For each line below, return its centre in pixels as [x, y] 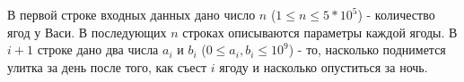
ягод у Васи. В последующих [87, 32]
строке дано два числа [98, 49]
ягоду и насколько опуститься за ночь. [324, 66]
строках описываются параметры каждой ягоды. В [320, 32]
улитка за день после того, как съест [107, 66]
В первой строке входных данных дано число [131, 14]
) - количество [396, 14]
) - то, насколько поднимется [367, 49]
